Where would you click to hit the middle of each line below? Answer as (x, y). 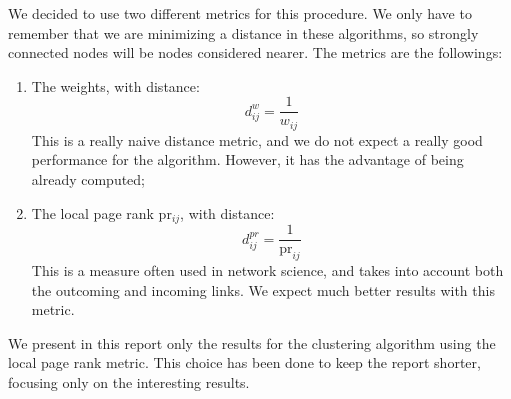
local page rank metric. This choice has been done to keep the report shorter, (244, 362)
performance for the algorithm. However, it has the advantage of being (247, 159)
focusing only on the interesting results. (129, 381)
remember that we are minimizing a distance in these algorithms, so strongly (243, 32)
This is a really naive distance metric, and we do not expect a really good (257, 139)
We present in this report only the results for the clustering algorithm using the (252, 342)
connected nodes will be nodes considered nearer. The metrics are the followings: (255, 52)
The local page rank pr (101, 212)
